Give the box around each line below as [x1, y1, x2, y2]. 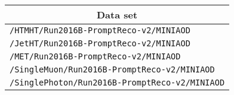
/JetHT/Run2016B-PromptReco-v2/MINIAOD [10, 39, 190, 48]
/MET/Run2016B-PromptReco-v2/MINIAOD [10, 52, 181, 61]
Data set [96, 8, 138, 21]
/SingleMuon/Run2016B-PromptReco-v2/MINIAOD [10, 65, 215, 74]
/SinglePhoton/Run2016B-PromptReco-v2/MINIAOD [10, 78, 225, 87]
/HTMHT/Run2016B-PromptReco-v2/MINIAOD [10, 26, 190, 35]
